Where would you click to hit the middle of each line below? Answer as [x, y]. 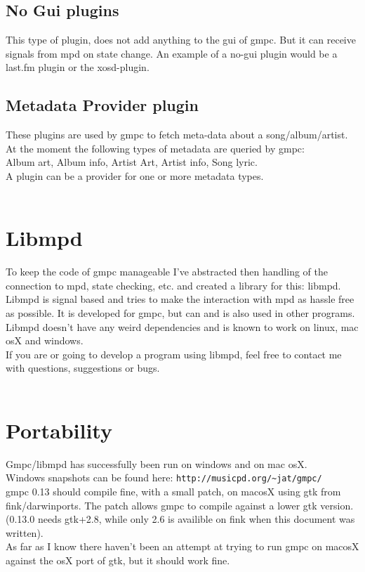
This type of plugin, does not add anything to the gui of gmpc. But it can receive [181, 40]
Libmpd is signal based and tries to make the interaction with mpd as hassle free [180, 299]
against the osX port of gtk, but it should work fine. [118, 560]
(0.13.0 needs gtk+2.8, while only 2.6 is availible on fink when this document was [180, 519]
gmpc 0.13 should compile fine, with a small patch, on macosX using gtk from [173, 491]
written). [25, 532]
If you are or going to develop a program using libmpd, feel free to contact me [174, 354]
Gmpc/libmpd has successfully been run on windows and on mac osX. [157, 463]
